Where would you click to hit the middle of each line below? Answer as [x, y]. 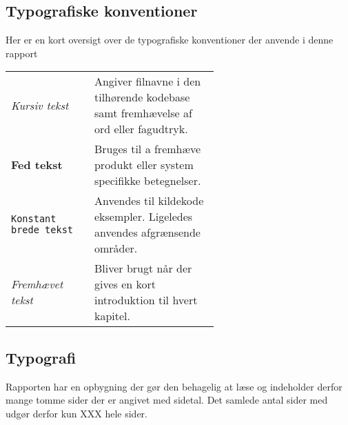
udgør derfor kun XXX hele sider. [76, 413]
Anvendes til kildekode [149, 201]
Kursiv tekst [40, 105]
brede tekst [42, 230]
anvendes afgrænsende [147, 233]
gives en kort [125, 284]
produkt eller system [144, 165]
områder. [116, 248]
